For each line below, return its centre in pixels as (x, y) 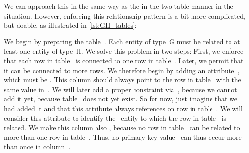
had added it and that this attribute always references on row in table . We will (124, 108)
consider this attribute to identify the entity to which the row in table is (115, 118)
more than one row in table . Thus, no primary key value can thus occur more (123, 137)
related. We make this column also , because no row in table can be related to (122, 127)
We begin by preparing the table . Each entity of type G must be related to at (122, 41)
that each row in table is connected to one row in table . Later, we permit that (124, 60)
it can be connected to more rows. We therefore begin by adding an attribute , (122, 70)
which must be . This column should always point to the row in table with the (123, 80)
